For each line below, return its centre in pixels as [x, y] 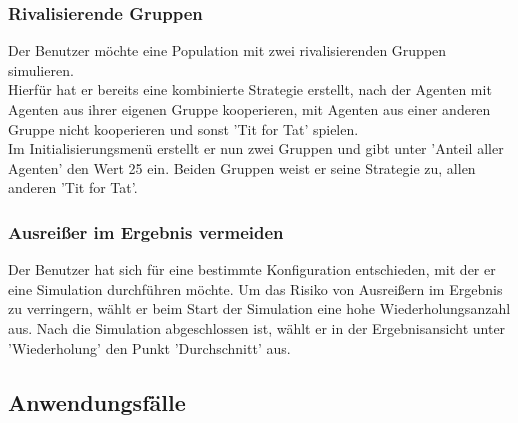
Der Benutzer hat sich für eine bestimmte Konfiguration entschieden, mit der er [252, 269]
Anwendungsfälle [97, 401]
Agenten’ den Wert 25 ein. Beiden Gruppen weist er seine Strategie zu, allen [242, 167]
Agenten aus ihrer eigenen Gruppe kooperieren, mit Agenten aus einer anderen [249, 109]
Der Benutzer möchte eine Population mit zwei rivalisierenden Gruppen [227, 50]
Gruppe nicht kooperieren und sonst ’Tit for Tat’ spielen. [183, 128]
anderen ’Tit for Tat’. [73, 187]
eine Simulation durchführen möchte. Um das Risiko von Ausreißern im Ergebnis [255, 288]
